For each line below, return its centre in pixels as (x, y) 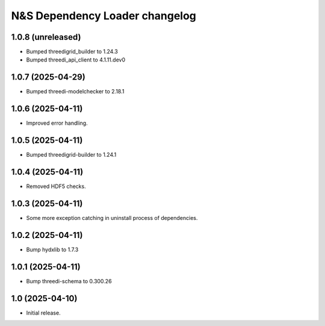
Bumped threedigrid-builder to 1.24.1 (71, 155)
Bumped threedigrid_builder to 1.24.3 (72, 52)
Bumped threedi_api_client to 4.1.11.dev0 (76, 60)
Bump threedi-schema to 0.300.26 (69, 281)
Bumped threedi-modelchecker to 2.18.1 (75, 92)
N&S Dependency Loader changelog (104, 16)
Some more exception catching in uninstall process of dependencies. (112, 218)
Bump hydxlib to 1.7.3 (52, 249)
